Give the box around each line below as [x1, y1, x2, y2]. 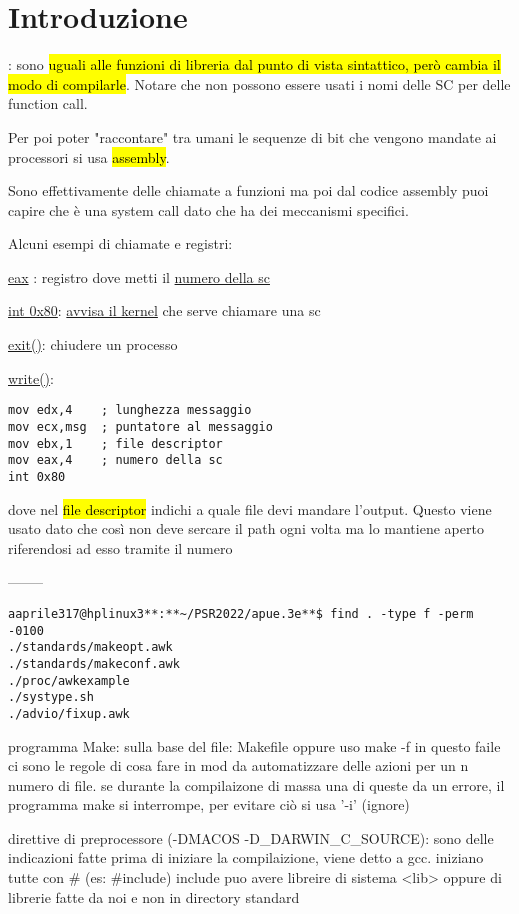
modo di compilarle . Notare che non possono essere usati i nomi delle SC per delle [8, 73, 511, 94]
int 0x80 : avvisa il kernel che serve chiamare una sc [8, 300, 321, 321]
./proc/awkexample [8, 673, 130, 688]
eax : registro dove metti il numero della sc [8, 266, 270, 287]
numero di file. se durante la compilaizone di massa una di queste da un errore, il [8, 774, 505, 795]
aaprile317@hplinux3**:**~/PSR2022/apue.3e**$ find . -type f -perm [8, 606, 474, 621]
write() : [8, 367, 54, 388]
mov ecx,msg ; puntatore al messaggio [8, 419, 273, 434]
